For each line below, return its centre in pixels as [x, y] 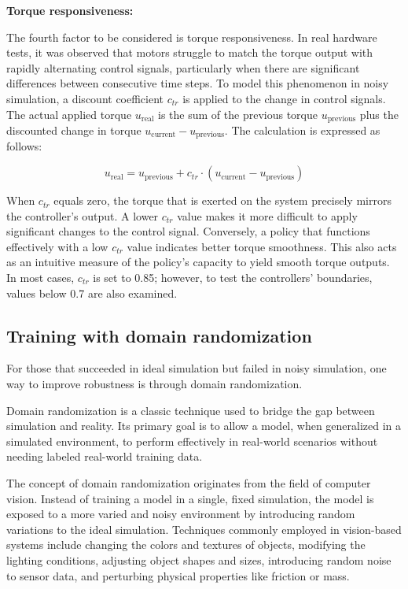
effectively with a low [57, 246]
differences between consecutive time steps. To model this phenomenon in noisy [198, 83]
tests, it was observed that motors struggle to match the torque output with [190, 52]
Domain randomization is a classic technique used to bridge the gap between [191, 410]
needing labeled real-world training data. [105, 456]
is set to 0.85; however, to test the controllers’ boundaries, [233, 278]
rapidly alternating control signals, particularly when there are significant [183, 67]
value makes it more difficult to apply [267, 215]
